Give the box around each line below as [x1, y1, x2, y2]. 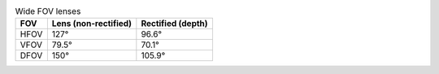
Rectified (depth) [141, 18, 208, 29]
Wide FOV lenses [15, 6, 81, 17]
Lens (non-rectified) [51, 18, 133, 29]
